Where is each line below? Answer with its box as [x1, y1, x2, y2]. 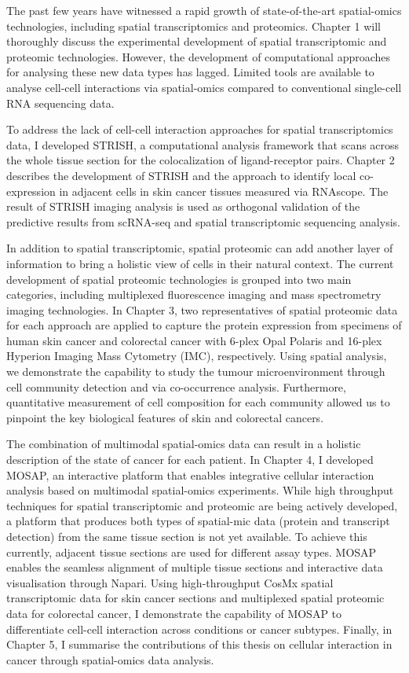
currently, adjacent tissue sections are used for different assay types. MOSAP [6, 543, 377, 560]
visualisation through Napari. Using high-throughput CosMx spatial [6, 574, 334, 590]
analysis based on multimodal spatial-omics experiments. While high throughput [6, 482, 394, 498]
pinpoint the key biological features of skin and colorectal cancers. [6, 409, 324, 425]
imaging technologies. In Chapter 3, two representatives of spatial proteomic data [6, 301, 398, 318]
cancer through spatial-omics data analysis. [6, 651, 214, 667]
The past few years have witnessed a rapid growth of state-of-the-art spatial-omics [6, 2, 402, 18]
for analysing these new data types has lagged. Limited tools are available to [6, 64, 374, 80]
